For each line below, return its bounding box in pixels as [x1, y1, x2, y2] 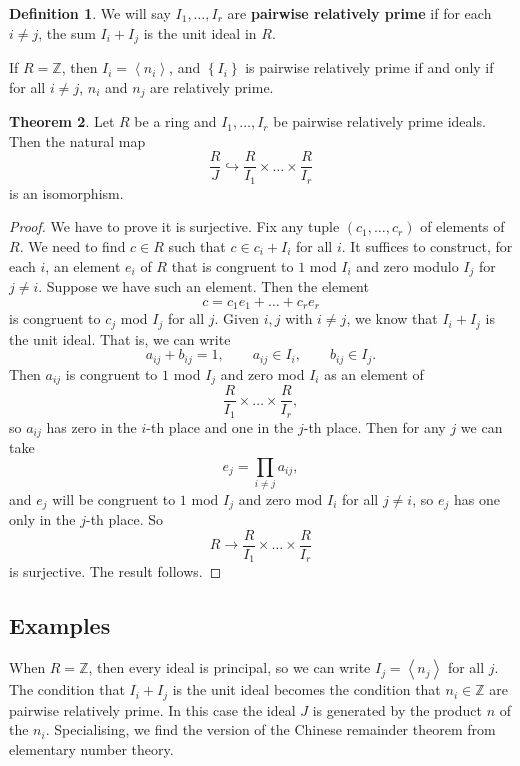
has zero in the [46, 416, 137, 437]
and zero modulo [356, 255, 459, 276]
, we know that [346, 308, 438, 329]
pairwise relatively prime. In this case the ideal [9, 699, 296, 720]
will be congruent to [52, 488, 176, 509]
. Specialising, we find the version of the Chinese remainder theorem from [45, 719, 496, 740]
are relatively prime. [150, 76, 274, 97]
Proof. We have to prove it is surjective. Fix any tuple [9, 216, 340, 237]
